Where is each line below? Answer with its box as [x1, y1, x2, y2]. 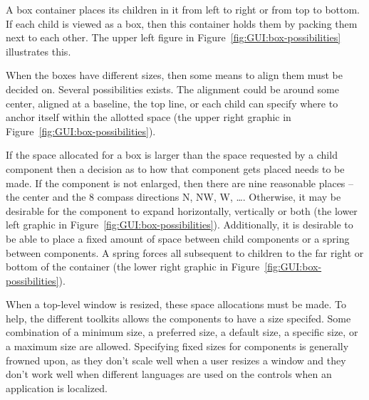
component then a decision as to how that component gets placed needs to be [6, 161, 345, 176]
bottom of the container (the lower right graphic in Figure [6, 259, 260, 274]
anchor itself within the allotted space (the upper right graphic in [6, 110, 291, 125]
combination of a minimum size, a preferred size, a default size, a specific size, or [6, 325, 358, 340]
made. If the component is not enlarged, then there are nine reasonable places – [6, 175, 354, 190]
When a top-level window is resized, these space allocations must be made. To [6, 297, 346, 312]
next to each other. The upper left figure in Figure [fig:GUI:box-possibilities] [6, 30, 341, 45]
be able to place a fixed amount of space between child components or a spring [6, 231, 350, 246]
